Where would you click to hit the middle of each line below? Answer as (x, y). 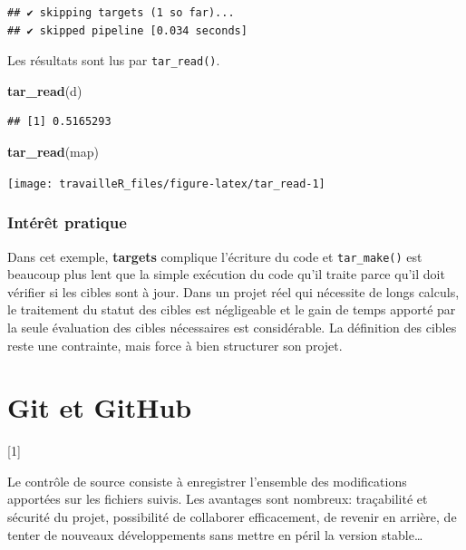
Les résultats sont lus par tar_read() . (114, 60)
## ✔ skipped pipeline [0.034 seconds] (127, 30)
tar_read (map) (53, 152)
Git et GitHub (100, 407)
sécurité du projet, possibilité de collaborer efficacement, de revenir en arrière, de (232, 517)
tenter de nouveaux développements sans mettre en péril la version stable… (215, 534)
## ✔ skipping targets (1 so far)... (121, 13)
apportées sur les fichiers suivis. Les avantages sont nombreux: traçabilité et (218, 499)
